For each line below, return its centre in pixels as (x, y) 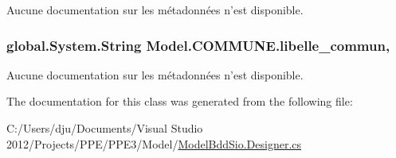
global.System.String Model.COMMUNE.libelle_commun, (198, 45)
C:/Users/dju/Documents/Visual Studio (105, 128)
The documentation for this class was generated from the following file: (180, 101)
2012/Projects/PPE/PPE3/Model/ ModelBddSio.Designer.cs (154, 143)
